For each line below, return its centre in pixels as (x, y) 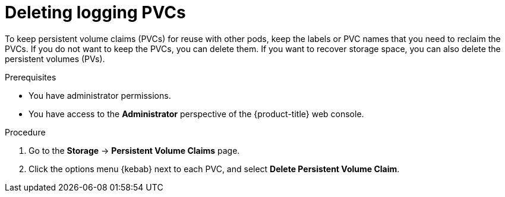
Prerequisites (31, 77)
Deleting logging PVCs (95, 12)
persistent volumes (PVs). (55, 59)
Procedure (25, 132)
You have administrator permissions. (100, 95)
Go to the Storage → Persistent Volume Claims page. (134, 150)
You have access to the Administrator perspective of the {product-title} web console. (196, 114)
